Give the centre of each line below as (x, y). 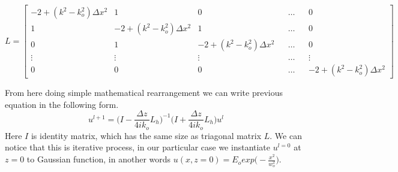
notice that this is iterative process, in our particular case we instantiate (138, 147)
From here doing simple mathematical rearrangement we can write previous (144, 93)
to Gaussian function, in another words (99, 159)
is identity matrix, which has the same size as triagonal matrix (146, 135)
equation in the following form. (62, 104)
